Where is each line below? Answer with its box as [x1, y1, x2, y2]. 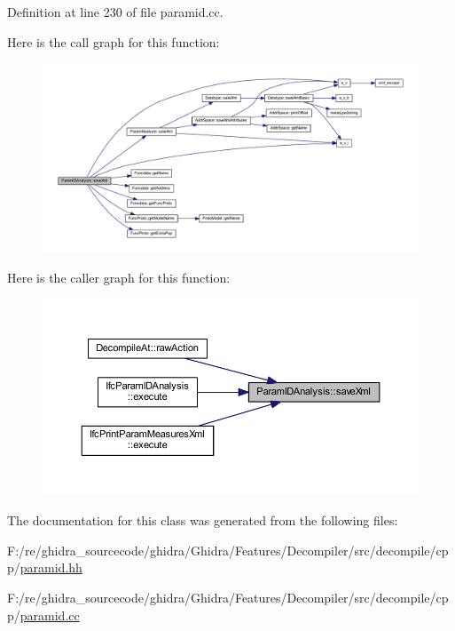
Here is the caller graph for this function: [7, 268, 231, 287]
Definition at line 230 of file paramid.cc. [7, 3, 224, 20]
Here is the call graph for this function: [7, 32, 220, 51]
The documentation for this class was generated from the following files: [7, 511, 398, 530]
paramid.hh [20, 558, 82, 577]
